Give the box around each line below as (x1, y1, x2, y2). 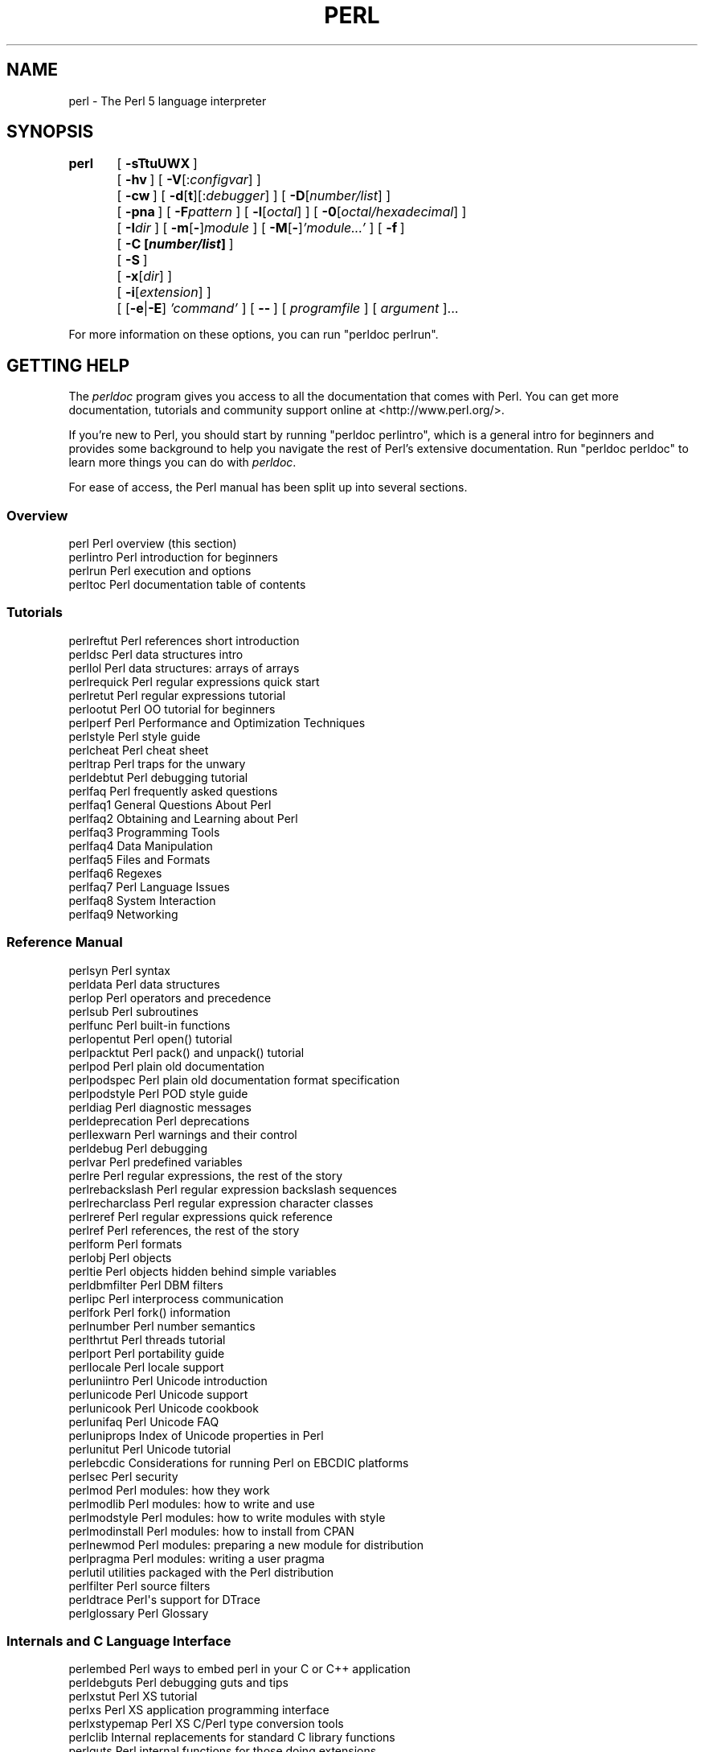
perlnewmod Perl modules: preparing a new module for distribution (68, 1537, 424, 1552)
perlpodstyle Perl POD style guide (68, 1086, 248, 1100)
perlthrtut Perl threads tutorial (68, 1332, 226, 1347)
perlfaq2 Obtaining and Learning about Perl (68, 811, 298, 825)
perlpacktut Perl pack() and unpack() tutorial (68, 1045, 305, 1059)
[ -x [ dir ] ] (117, 268, 173, 285)
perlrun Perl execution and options (68, 564, 252, 578)
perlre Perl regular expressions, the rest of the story (68, 1168, 343, 1182)
